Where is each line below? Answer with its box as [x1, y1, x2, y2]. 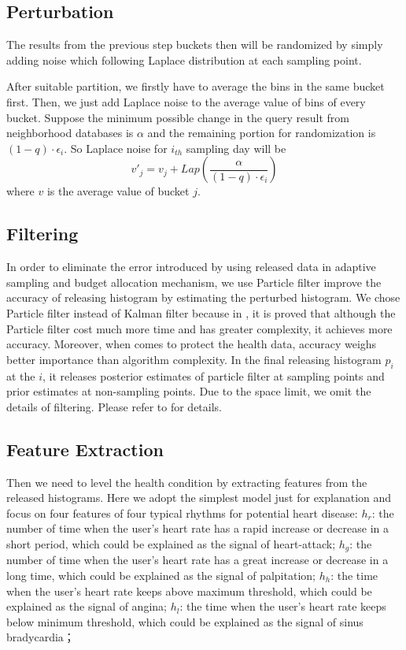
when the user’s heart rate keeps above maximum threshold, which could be [6, 582, 372, 599]
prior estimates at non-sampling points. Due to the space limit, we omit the [6, 383, 371, 399]
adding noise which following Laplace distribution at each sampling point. [6, 51, 362, 68]
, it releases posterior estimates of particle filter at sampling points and [42, 367, 385, 384]
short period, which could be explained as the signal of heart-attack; [6, 535, 336, 552]
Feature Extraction [6, 436, 164, 461]
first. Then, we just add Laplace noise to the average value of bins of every [6, 93, 366, 110]
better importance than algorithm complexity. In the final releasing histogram [6, 351, 382, 367]
